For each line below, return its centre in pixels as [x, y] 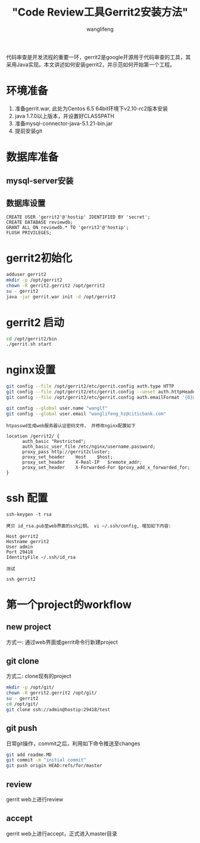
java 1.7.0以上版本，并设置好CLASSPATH [65, 116]
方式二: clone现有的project [39, 676]
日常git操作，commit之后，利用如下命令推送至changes [73, 743]
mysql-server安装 [40, 181]
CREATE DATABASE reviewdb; [40, 222]
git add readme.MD [29, 755]
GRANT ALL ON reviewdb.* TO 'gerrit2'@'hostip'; [68, 228]
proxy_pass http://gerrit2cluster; [66, 452]
